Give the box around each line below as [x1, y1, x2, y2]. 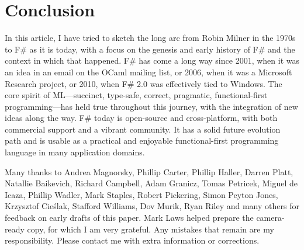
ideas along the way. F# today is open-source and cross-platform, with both [5, 112, 278, 124]
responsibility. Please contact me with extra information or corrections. [5, 234, 260, 246]
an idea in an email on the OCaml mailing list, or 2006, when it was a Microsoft [5, 65, 292, 78]
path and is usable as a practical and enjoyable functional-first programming [5, 134, 279, 147]
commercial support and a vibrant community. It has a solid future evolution [5, 123, 281, 135]
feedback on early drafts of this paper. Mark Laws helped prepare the [5, 211, 254, 224]
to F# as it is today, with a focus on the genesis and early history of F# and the [5, 43, 295, 55]
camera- [256, 211, 285, 224]
